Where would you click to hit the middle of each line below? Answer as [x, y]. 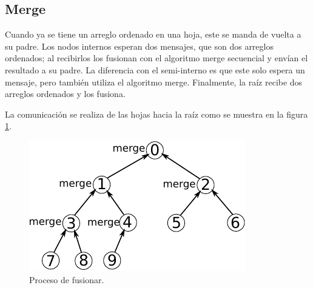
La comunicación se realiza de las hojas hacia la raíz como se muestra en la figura [156, 114]
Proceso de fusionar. [67, 279]
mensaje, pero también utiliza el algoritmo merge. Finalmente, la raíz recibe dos [154, 82]
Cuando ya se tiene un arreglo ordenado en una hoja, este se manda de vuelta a [153, 34]
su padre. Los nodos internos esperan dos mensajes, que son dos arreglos [139, 46]
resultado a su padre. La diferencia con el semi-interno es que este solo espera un [155, 69]
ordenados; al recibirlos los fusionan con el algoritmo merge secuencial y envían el [156, 58]
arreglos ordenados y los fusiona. [65, 94]
